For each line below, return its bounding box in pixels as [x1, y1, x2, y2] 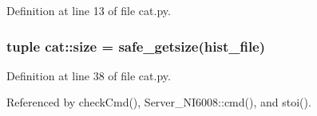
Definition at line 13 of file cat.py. [6, 2, 171, 18]
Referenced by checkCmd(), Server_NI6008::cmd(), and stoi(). [6, 94, 311, 110]
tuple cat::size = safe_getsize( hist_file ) [6, 36, 266, 56]
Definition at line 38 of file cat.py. [6, 67, 171, 83]
